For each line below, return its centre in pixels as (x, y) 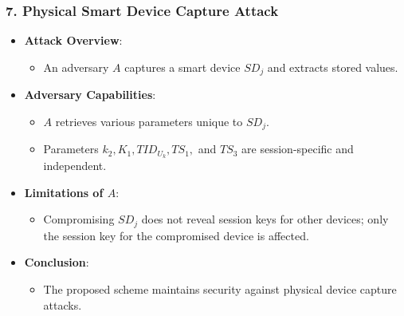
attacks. (63, 304)
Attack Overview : (73, 40)
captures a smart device (182, 67)
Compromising (79, 219)
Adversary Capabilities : (90, 95)
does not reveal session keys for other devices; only (265, 219)
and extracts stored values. (333, 67)
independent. (75, 166)
